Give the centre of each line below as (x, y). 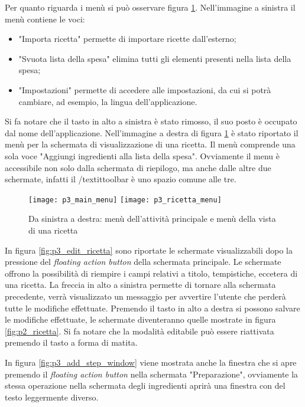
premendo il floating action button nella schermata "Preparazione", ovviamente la (152, 374)
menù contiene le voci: (45, 19)
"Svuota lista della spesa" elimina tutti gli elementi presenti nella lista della (155, 58)
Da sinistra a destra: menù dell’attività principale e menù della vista (152, 219)
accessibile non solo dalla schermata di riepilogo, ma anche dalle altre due (138, 167)
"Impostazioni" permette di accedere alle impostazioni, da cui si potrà (145, 89)
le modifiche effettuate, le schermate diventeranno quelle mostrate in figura (140, 319)
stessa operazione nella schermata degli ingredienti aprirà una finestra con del (145, 385)
